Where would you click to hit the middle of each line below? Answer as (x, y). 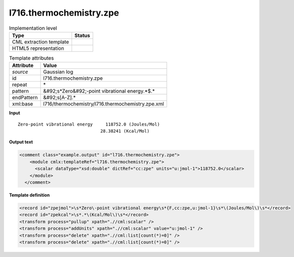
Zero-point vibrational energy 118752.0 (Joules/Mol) (89, 124)
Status (82, 35)
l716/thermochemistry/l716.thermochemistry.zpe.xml (104, 104)
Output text (21, 142)
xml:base (23, 104)
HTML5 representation (38, 48)
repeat (20, 85)
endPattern (25, 98)
